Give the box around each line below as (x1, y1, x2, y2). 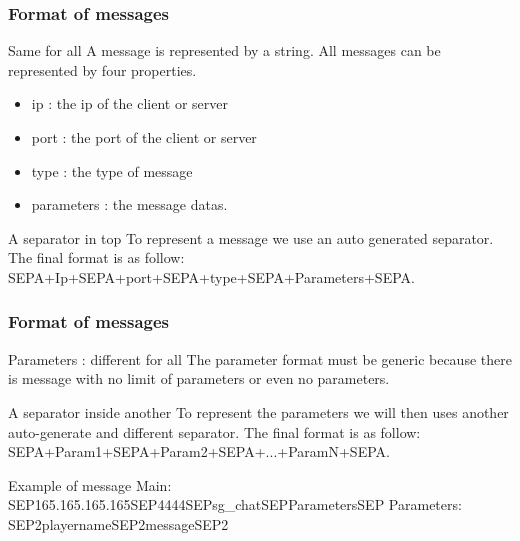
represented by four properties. (8, 59, 197, 80)
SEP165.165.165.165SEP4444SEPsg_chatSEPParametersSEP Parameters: (8, 494, 462, 515)
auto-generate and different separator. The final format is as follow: (8, 421, 421, 442)
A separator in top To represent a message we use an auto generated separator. (8, 227, 494, 248)
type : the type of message (31, 160, 193, 181)
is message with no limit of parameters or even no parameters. (8, 368, 390, 389)
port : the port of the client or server (31, 127, 257, 147)
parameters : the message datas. (31, 194, 228, 215)
